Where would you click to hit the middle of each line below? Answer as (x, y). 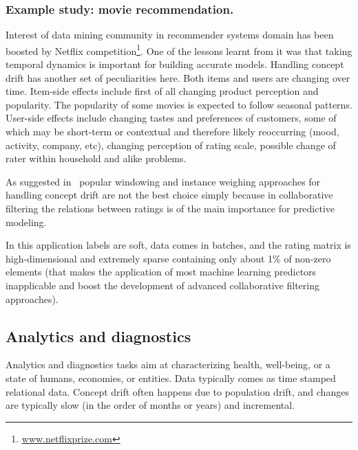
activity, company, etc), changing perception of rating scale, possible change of (171, 145)
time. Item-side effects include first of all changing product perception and (162, 91)
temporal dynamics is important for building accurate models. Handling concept (175, 64)
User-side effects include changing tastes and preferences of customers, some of (171, 118)
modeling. (26, 222)
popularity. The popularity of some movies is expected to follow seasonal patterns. (179, 104)
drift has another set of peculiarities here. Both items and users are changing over (178, 77)
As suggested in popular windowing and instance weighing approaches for (163, 181)
